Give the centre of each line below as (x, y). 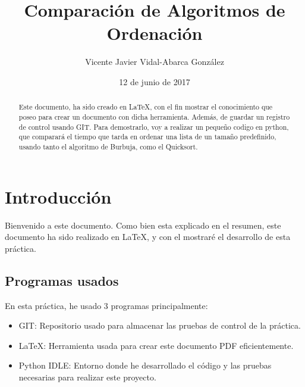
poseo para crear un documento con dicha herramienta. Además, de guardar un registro (154, 116)
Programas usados (62, 280)
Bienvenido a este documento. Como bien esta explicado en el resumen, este (143, 225)
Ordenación (155, 33)
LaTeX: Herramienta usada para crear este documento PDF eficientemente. (156, 345)
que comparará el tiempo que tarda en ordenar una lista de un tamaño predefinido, (147, 137)
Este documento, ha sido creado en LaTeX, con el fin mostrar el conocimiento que (146, 107)
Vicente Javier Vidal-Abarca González (155, 62)
